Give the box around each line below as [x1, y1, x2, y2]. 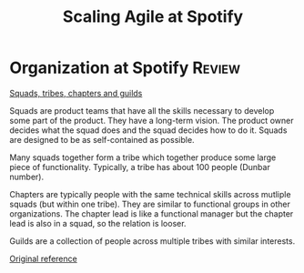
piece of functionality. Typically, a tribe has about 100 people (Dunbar [9, 161, 270, 172]
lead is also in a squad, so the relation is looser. [9, 217, 187, 228]
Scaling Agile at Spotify [62, 6, 244, 27]
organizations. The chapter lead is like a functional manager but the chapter [9, 207, 294, 219]
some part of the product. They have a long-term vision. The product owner [9, 115, 294, 126]
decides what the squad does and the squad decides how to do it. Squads [9, 125, 288, 136]
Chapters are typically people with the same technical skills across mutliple [9, 188, 291, 199]
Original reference [9, 253, 77, 264]
